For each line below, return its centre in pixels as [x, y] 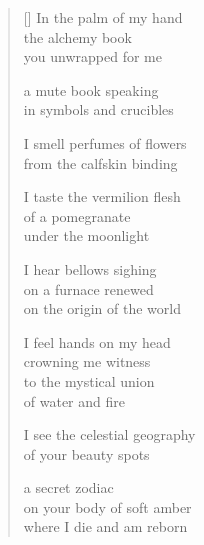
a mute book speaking [91, 89]
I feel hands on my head [97, 341]
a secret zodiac [68, 487]
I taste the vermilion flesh [102, 196]
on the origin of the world [102, 308]
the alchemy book [77, 36]
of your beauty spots [86, 453]
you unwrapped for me [92, 56]
